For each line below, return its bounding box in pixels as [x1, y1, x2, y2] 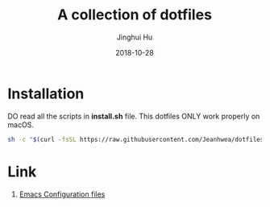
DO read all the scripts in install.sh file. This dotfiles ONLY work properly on [7, 111, 260, 121]
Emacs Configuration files [19, 189, 106, 199]
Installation [7, 85, 85, 102]
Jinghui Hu [116, 32, 153, 42]
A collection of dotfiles [56, 6, 213, 24]
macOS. [7, 119, 34, 130]
